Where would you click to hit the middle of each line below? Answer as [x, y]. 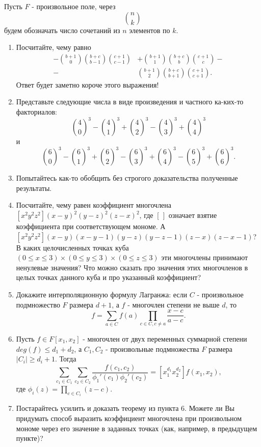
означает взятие [193, 215]
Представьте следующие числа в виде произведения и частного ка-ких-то [130, 102]
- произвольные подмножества [152, 348]
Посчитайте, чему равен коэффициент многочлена [94, 205]
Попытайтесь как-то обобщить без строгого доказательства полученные [127, 178]
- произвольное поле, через [74, 6]
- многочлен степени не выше [174, 304]
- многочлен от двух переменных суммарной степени [165, 338]
